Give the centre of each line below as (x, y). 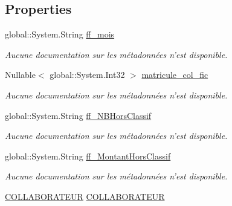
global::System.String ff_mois (60, 34)
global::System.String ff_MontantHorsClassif (88, 156)
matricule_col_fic (175, 75)
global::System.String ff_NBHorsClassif (78, 115)
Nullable (20, 75)
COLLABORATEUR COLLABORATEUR (85, 196)
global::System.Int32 (87, 75)
